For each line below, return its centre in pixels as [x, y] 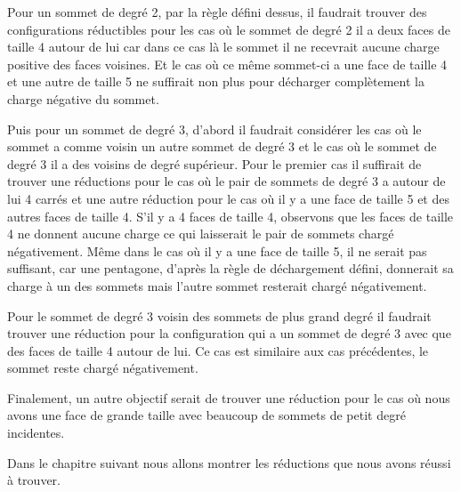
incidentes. [36, 433]
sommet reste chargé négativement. [103, 368]
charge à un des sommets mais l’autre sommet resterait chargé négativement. [217, 285]
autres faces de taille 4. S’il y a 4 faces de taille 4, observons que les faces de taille [230, 216]
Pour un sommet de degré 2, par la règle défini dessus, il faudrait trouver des [217, 12]
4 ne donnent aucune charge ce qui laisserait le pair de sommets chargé [201, 234]
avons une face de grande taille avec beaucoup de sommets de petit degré [206, 415]
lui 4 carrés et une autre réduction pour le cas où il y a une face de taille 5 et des [228, 198]
